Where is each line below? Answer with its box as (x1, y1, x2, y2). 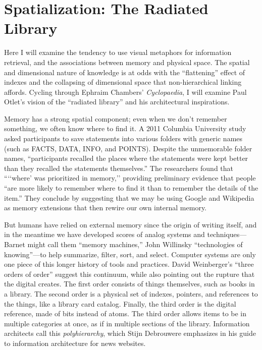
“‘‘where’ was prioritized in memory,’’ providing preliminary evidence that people (4, 172, 256, 183)
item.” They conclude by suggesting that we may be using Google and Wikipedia (4, 192, 254, 203)
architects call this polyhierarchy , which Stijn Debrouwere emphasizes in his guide (4, 328, 256, 338)
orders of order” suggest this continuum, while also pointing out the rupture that (4, 268, 255, 279)
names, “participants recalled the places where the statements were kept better (4, 153, 248, 163)
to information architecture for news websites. (4, 337, 146, 348)
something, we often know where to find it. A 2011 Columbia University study (4, 123, 246, 134)
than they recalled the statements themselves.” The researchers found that (4, 162, 234, 173)
